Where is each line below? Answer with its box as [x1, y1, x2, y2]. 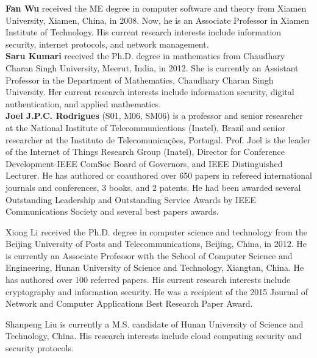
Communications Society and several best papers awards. [5, 205, 219, 218]
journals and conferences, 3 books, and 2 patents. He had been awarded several [5, 181, 301, 193]
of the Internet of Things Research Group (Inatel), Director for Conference [5, 145, 285, 158]
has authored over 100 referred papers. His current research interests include [5, 273, 291, 286]
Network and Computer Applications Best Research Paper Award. [5, 297, 253, 310]
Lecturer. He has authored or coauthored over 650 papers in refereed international [5, 169, 312, 182]
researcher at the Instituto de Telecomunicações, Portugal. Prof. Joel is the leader [5, 133, 311, 146]
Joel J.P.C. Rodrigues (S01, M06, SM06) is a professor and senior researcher [5, 109, 304, 122]
